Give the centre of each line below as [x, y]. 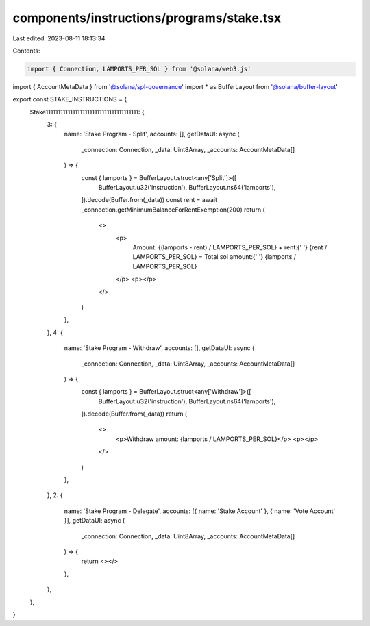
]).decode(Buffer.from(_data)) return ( [134, 414]
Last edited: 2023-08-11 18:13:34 [59, 38]
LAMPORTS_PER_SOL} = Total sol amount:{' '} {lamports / [214, 257]
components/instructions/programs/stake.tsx [147, 18]
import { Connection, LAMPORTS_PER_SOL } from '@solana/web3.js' [139, 69]
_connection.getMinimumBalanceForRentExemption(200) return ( [173, 210]
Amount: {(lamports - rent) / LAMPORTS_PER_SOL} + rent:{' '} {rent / [230, 247]
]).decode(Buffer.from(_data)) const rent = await [149, 200]
